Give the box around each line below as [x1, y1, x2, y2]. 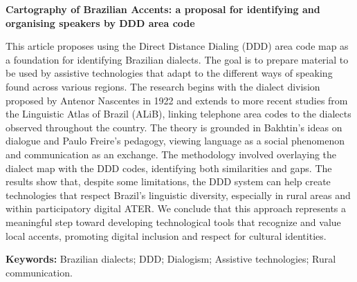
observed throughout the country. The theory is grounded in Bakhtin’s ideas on [6, 120, 342, 134]
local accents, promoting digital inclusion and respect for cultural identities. [6, 228, 327, 243]
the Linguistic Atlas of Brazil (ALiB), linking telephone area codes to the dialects [6, 106, 351, 121]
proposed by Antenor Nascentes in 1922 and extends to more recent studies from [6, 93, 348, 107]
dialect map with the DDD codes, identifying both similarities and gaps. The [6, 160, 332, 175]
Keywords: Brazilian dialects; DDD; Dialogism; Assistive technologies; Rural [6, 252, 336, 266]
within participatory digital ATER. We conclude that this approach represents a [6, 201, 347, 216]
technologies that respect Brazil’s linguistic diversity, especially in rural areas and [6, 187, 351, 202]
